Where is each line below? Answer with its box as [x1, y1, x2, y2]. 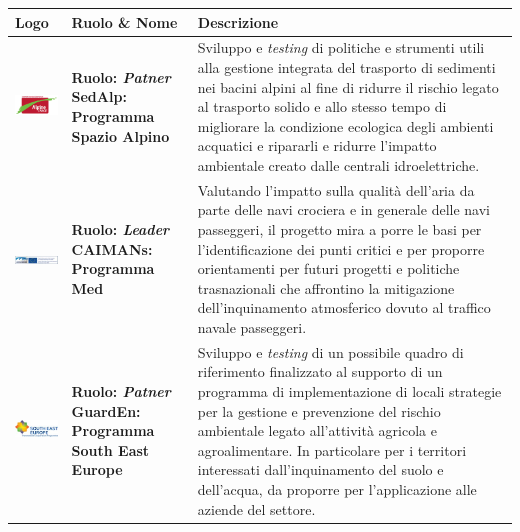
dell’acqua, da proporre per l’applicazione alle [197, 478, 477, 499]
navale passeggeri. [197, 316, 307, 337]
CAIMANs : [71, 238, 153, 259]
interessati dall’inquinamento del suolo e [197, 459, 444, 480]
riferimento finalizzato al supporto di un [197, 361, 443, 382]
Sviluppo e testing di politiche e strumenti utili [197, 37, 485, 58]
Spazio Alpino [71, 125, 170, 146]
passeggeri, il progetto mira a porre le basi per [197, 218, 482, 239]
